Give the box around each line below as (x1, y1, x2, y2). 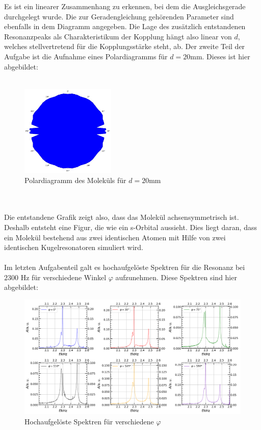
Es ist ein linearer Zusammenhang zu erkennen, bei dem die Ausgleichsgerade (4, 1, 246, 11)
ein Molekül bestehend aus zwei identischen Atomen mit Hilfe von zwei (4, 232, 226, 242)
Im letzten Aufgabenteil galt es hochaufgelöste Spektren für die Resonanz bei (4, 262, 245, 273)
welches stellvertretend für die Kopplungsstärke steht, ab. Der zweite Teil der (4, 41, 245, 52)
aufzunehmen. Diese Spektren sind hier (115, 271, 237, 282)
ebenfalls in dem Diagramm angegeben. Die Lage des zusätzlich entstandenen (4, 21, 246, 32)
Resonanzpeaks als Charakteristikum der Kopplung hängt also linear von (4, 31, 232, 41)
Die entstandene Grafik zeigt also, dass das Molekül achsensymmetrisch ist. (4, 212, 239, 222)
